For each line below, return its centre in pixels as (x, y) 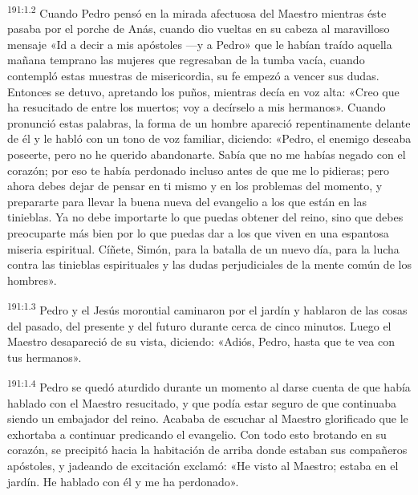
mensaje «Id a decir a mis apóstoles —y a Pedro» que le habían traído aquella (200, 44)
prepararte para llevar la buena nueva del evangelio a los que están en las (187, 201)
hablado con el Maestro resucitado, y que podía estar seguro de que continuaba (202, 402)
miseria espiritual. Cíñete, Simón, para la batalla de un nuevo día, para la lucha (203, 248)
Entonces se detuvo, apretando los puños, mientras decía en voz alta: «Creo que (203, 91)
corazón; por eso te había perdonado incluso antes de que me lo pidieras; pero (199, 170)
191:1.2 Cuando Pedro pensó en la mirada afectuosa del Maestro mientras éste (197, 12)
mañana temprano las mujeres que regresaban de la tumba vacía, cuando (186, 60)
